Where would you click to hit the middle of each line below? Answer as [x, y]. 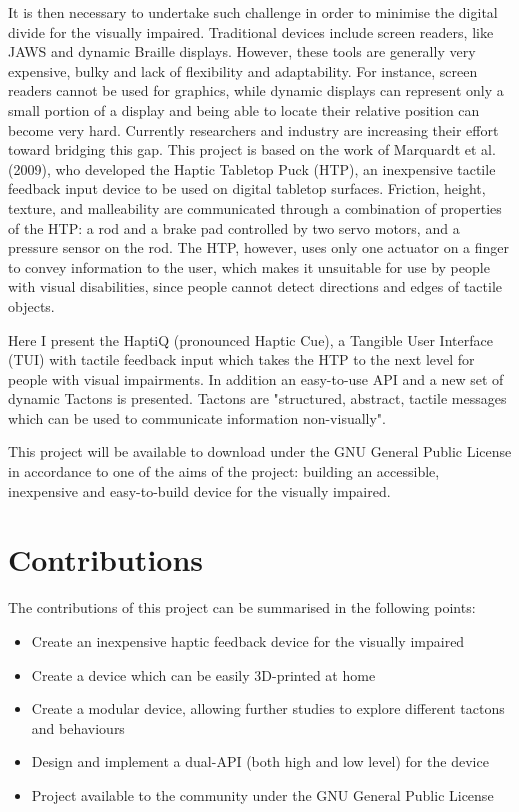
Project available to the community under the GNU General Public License [262, 794]
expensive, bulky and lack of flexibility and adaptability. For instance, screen [243, 70]
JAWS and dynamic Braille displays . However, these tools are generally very [242, 51]
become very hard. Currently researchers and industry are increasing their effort [253, 129]
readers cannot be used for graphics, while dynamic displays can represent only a [256, 90]
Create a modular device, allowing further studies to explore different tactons [268, 708]
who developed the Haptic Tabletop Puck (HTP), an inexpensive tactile [275, 168]
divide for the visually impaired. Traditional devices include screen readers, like [251, 31]
